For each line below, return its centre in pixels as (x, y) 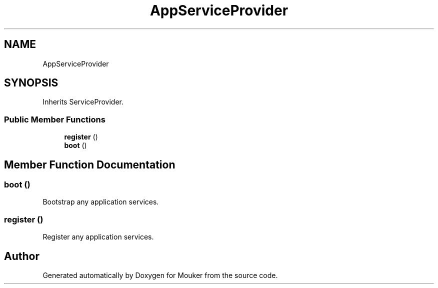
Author (22, 256)
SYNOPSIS (31, 83)
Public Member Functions (55, 119)
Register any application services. (98, 237)
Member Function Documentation (90, 164)
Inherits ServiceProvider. (83, 102)
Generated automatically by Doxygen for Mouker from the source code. (160, 275)
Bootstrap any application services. (101, 202)
